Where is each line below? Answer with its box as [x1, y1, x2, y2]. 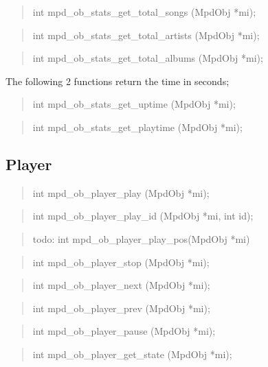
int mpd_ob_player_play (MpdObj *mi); [32, 185, 210, 200]
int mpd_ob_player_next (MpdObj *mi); [32, 278, 210, 292]
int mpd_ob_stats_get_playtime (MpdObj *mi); [32, 119, 243, 134]
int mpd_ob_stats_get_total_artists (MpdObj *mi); [32, 27, 260, 42]
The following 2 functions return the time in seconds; [5, 73, 230, 88]
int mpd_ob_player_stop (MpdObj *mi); [32, 254, 210, 269]
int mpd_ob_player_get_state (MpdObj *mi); [32, 346, 232, 361]
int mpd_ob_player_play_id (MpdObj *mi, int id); [32, 209, 254, 223]
